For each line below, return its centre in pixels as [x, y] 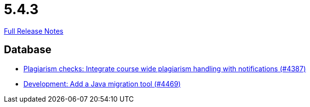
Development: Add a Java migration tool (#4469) [102, 84]
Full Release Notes [34, 31]
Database [28, 50]
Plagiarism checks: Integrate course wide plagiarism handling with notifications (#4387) [165, 68]
